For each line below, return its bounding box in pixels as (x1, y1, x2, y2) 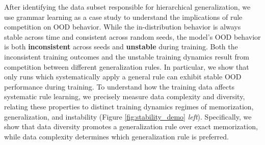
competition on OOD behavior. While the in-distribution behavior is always (4, 21, 241, 32)
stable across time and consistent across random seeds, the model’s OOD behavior (4, 31, 261, 42)
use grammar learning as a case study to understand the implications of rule (4, 11, 243, 22)
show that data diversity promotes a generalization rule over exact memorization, (4, 121, 258, 132)
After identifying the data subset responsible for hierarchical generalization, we (4, 2, 251, 12)
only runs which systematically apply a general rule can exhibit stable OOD (4, 71, 242, 82)
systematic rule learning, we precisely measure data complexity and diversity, (4, 91, 245, 102)
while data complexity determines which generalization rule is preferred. (4, 131, 229, 141)
